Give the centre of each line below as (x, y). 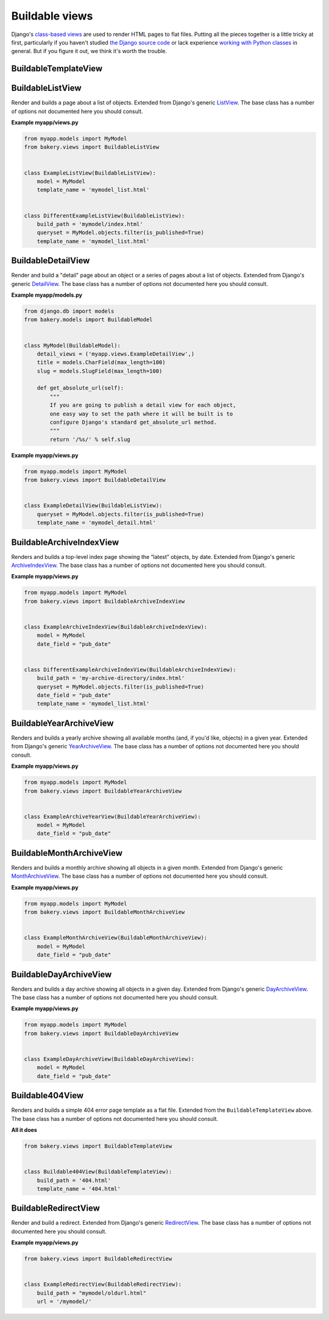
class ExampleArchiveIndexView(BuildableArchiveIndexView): (116, 627)
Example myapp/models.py (47, 295)
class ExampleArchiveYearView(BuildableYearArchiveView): (112, 816)
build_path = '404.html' (74, 1180)
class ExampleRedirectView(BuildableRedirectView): (103, 1285)
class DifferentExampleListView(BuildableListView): (104, 216)
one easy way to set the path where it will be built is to (141, 414)
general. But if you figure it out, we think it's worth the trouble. (89, 51)
